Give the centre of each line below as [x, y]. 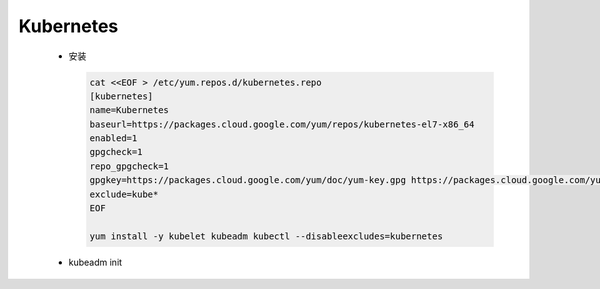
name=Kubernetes [129, 110]
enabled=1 [113, 138]
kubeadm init [95, 262]
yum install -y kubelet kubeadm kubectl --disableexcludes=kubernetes [266, 236]
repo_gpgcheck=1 [129, 166]
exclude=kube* [124, 194]
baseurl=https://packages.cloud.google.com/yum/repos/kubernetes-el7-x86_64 [282, 124]
